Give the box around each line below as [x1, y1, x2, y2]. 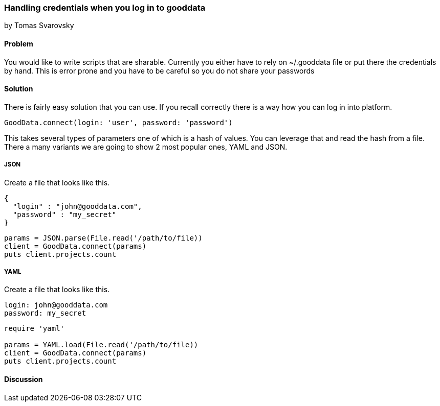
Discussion [4, 374, 43, 384]
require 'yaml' [4, 324, 65, 333]
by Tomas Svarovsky [4, 21, 74, 30]
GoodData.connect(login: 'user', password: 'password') [4, 118, 233, 127]
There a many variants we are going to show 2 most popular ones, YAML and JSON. [4, 142, 288, 151]
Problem [4, 39, 33, 48]
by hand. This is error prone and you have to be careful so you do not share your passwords [4, 66, 315, 75]
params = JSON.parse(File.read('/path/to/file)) [4, 233, 203, 242]
